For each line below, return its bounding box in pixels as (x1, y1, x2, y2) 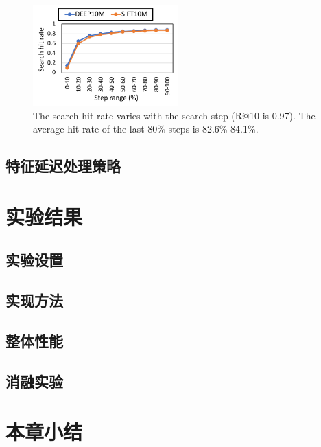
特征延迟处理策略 (5, 155, 121, 176)
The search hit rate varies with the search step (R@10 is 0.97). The (33, 108, 316, 122)
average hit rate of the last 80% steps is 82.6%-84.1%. (33, 122, 259, 136)
